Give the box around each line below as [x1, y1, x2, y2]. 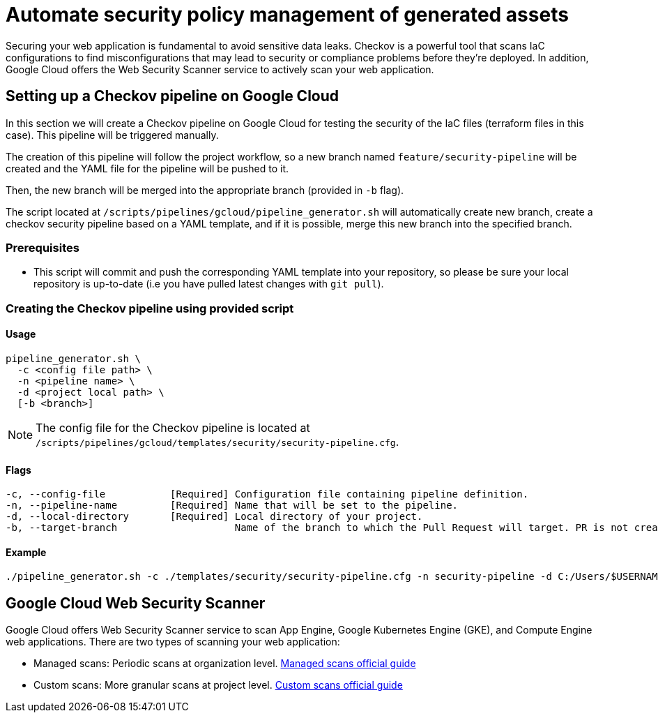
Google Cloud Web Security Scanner [6, 594, 266, 612]
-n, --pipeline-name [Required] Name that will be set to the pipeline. [6, 500, 459, 511]
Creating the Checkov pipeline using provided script [6, 301, 294, 315]
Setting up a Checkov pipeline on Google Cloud [6, 87, 339, 105]
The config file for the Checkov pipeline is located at [36, 420, 310, 435]
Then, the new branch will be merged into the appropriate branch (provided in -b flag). [6, 184, 404, 196]
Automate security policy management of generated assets [6, 3, 569, 27]
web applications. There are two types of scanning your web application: [6, 636, 340, 648]
